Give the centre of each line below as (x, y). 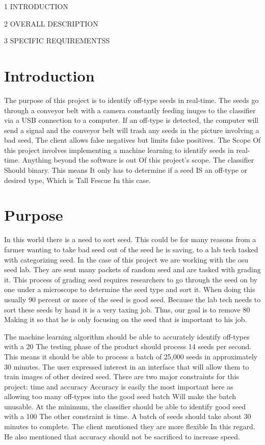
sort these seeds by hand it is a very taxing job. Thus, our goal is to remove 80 (127, 309)
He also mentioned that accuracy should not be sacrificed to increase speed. (122, 436)
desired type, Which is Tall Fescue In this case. (77, 180)
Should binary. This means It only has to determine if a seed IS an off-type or (126, 170)
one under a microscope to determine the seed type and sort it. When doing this (130, 289)
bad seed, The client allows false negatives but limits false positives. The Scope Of (132, 140)
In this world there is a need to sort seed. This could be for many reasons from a (130, 239)
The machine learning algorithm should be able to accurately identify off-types (127, 336)
